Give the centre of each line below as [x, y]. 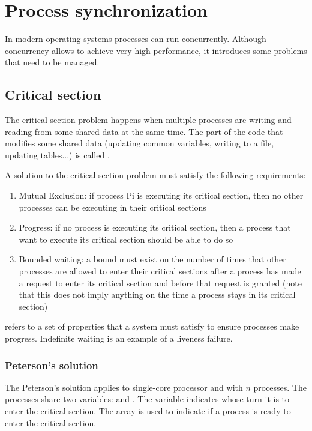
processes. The [280, 387]
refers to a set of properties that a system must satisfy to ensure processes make [152, 326]
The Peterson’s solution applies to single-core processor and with [124, 387]
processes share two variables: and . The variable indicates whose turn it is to [147, 399]
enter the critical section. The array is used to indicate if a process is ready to [148, 411]
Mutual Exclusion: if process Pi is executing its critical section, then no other [161, 195]
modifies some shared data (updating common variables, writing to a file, [139, 143]
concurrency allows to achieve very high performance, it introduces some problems [156, 50]
